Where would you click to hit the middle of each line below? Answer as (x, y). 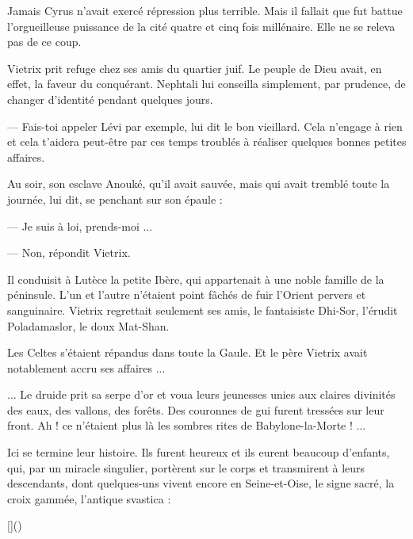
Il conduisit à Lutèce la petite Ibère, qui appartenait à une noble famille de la (196, 279)
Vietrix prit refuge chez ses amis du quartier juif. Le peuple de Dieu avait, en (195, 68)
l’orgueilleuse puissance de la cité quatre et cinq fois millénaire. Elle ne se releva (201, 26)
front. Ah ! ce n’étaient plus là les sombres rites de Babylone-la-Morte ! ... (187, 425)
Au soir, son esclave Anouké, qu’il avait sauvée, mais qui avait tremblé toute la (199, 183)
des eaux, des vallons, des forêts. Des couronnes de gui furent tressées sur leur (196, 409)
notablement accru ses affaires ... (86, 367)
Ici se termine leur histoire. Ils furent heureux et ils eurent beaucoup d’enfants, (199, 452)
